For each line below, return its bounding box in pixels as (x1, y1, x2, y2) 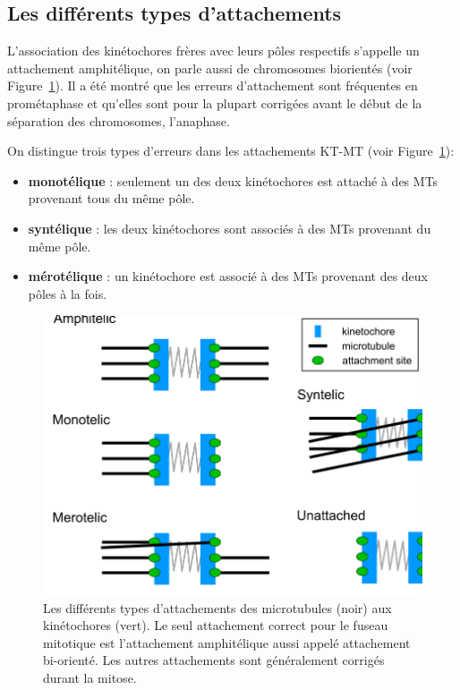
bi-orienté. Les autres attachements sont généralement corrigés (43, 651, 385, 669)
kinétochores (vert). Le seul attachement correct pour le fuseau (43, 616, 388, 635)
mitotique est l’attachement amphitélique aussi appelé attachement (43, 633, 411, 652)
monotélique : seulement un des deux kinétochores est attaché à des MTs (28, 171, 439, 190)
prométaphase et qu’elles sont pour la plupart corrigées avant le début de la (7, 93, 422, 112)
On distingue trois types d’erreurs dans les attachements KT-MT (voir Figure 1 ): (7, 141, 455, 160)
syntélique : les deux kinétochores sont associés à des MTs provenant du (28, 218, 431, 237)
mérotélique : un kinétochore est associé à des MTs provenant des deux (28, 267, 428, 285)
